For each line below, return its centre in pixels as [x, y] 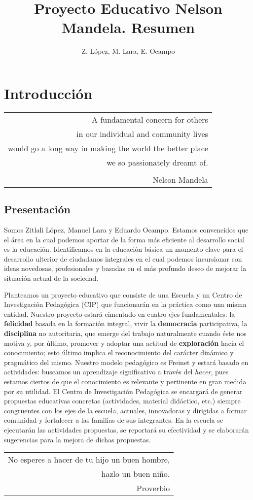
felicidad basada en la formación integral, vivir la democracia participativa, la [126, 323]
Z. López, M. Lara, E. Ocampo [128, 51]
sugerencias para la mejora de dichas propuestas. [77, 439]
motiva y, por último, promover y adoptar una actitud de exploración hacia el [124, 343]
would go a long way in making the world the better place [108, 148]
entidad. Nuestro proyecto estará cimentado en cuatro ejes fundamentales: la [120, 314]
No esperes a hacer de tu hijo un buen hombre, [89, 460]
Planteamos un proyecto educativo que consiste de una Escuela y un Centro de [123, 294]
